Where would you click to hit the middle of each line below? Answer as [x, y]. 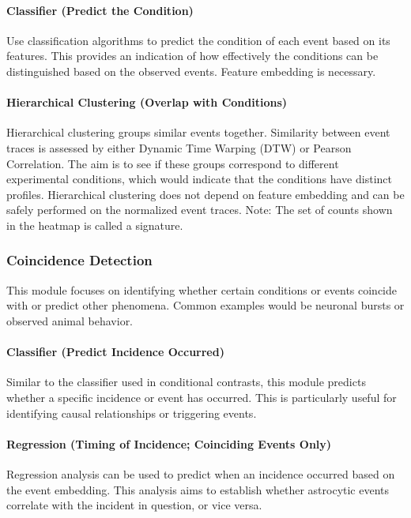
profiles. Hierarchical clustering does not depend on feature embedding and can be [205, 194]
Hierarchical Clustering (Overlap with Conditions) [147, 102]
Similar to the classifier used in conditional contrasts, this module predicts [186, 382]
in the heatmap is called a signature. [95, 225]
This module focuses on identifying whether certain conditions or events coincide [202, 289]
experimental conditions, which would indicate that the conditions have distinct [199, 179]
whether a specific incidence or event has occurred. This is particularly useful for [202, 397]
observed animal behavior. [70, 320]
